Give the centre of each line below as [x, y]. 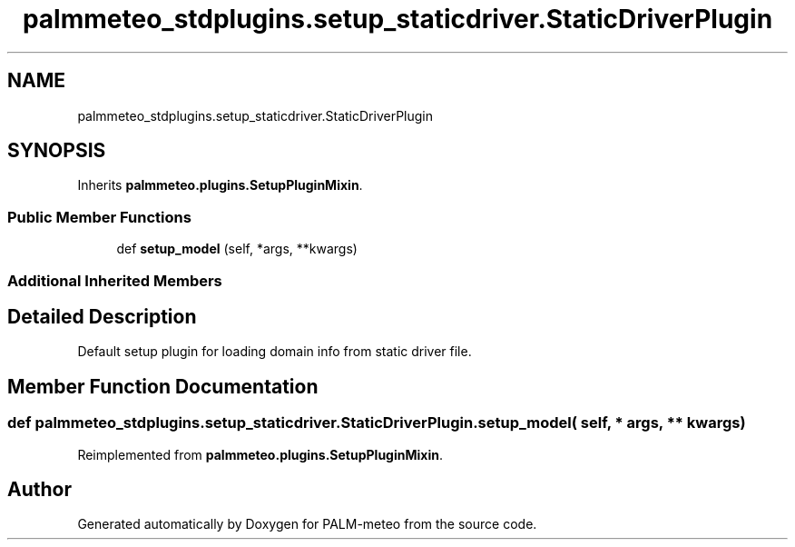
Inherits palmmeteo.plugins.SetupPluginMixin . [220, 185]
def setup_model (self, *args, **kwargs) [237, 249]
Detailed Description [102, 316]
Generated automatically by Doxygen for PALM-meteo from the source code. [307, 524]
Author [39, 490]
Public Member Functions [99, 217]
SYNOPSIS [57, 151]
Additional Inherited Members [115, 280]
